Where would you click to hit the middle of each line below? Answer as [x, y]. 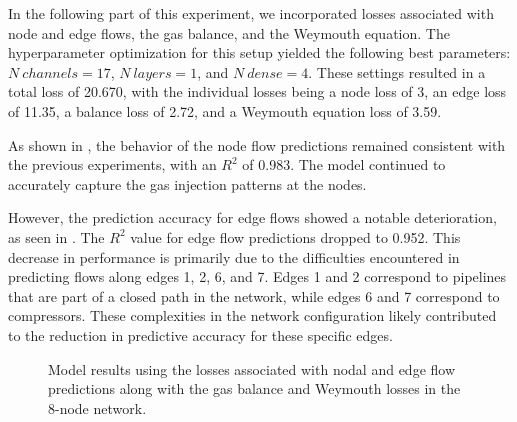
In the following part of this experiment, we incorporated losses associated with [251, 13]
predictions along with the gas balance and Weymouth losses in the [254, 388]
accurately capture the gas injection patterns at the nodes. [187, 183]
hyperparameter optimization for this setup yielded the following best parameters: [259, 52]
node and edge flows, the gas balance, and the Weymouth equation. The [229, 32]
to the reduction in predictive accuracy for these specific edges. [200, 334]
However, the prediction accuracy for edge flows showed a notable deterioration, [252, 217]
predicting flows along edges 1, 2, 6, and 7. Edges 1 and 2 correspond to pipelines [257, 276]
